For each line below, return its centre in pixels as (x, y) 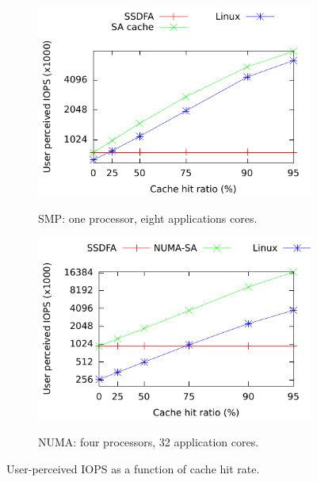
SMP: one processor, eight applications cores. (148, 218)
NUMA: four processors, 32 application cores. (149, 442)
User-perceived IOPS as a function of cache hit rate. (133, 468)
